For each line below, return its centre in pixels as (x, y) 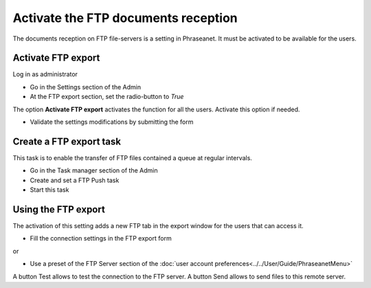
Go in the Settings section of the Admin (85, 87)
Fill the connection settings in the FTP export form (101, 239)
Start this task (49, 190)
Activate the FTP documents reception (125, 18)
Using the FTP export (59, 209)
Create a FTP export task (67, 141)
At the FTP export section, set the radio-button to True (107, 97)
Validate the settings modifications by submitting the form (112, 122)
